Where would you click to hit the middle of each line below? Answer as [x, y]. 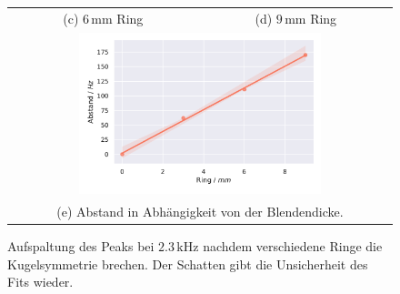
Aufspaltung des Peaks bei [81, 246]
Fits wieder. [40, 282]
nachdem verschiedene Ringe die [293, 246]
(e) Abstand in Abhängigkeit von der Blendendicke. [200, 212]
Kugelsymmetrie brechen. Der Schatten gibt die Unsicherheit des [188, 264]
